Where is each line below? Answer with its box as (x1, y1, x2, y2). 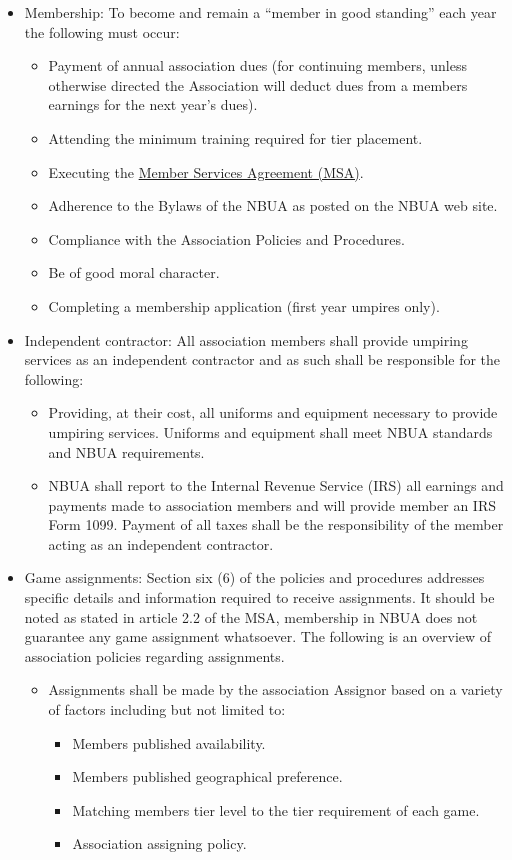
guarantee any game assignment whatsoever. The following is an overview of (24, 626, 492, 647)
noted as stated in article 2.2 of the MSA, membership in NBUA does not (24, 606, 478, 627)
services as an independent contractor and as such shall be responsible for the (24, 349, 501, 370)
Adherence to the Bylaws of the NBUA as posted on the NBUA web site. (48, 195, 498, 216)
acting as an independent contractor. (48, 533, 274, 554)
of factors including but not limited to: (48, 699, 286, 720)
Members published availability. (72, 732, 266, 753)
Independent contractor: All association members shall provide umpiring (24, 329, 468, 350)
